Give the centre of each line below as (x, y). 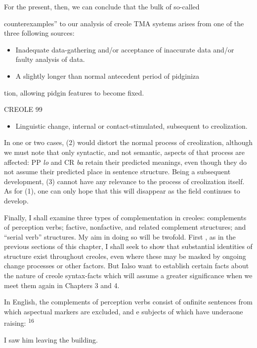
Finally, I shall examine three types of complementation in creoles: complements (125, 217)
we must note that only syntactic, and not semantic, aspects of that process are (125, 152)
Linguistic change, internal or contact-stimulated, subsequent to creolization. (131, 125)
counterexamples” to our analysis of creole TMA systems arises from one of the (124, 23)
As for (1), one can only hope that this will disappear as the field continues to (122, 191)
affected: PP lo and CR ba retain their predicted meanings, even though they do (126, 162)
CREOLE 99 (23, 109)
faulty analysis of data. (50, 59)
